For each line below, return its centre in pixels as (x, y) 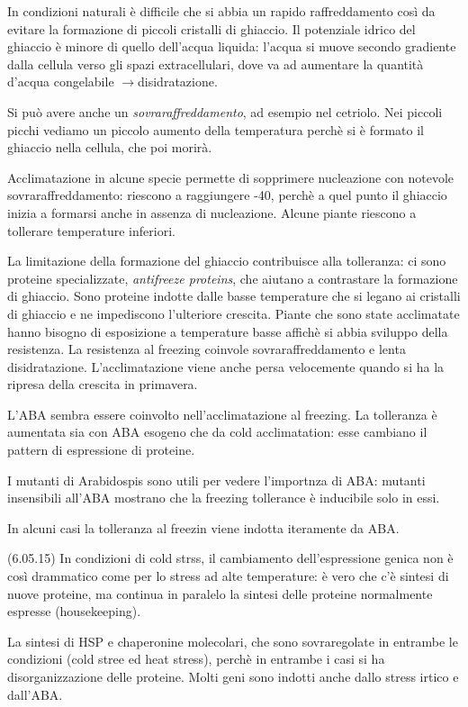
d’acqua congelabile (61, 82)
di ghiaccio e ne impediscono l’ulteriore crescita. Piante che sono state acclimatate (234, 313)
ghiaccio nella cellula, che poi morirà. (110, 147)
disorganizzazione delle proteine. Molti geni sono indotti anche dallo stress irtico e (233, 676)
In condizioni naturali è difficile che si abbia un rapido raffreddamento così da (221, 11)
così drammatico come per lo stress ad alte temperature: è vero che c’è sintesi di (228, 576)
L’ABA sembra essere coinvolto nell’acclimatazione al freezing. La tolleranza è (222, 414)
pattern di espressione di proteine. (101, 450)
